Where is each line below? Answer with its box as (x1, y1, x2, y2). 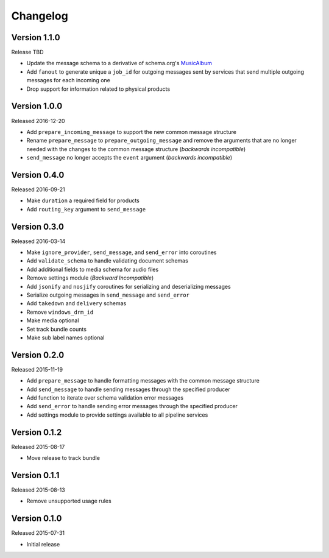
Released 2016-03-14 (11, 238, 66, 245)
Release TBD (11, 49, 44, 56)
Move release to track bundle (26, 454, 101, 462)
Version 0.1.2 (11, 427, 62, 437)
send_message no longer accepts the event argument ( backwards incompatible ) (26, 154, 233, 161)
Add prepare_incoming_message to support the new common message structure (26, 128, 237, 135)
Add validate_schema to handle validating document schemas (26, 257, 188, 264)
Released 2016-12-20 (11, 117, 65, 124)
